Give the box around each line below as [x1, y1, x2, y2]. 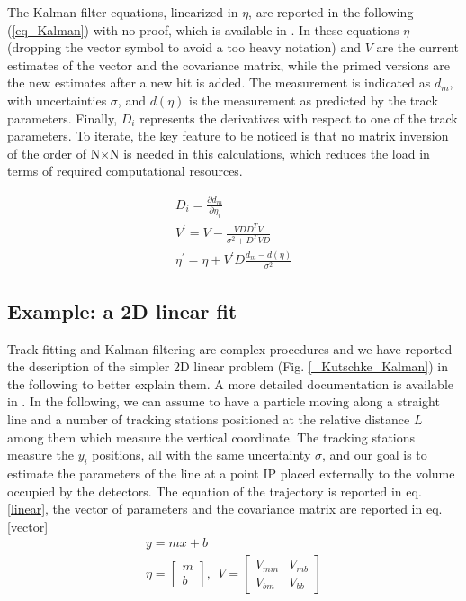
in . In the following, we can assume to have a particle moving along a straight [7, 392, 440, 411]
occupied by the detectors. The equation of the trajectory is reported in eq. [7, 481, 422, 500]
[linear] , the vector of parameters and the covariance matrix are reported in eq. [7, 499, 443, 518]
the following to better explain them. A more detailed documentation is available [7, 374, 453, 393]
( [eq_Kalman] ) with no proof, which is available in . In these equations [7, 20, 399, 39]
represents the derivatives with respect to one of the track [139, 108, 458, 127]
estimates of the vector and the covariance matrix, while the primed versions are [7, 55, 451, 74]
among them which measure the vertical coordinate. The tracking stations [7, 427, 416, 446]
